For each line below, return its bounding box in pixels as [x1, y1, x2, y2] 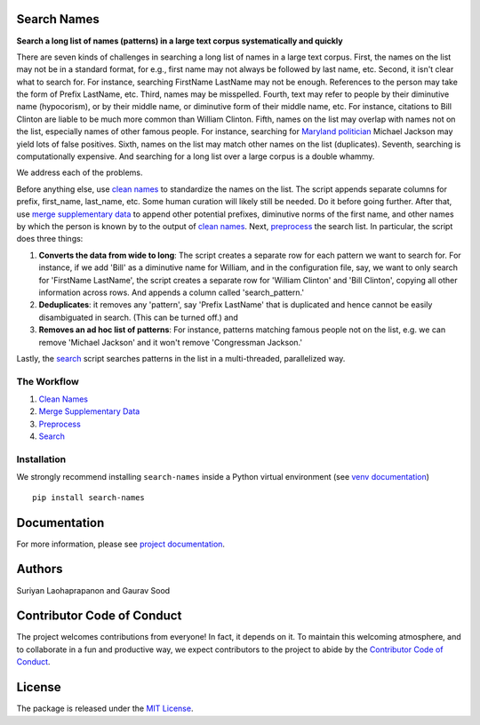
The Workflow [16, 375, 79, 387]
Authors [16, 562, 63, 577]
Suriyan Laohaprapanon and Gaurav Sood [16, 585, 171, 595]
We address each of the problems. [16, 167, 143, 178]
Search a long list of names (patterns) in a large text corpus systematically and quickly [16, 36, 343, 46]
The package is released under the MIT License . [16, 703, 194, 714]
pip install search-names [32, 492, 146, 502]
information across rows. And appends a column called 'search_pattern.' [38, 287, 305, 298]
